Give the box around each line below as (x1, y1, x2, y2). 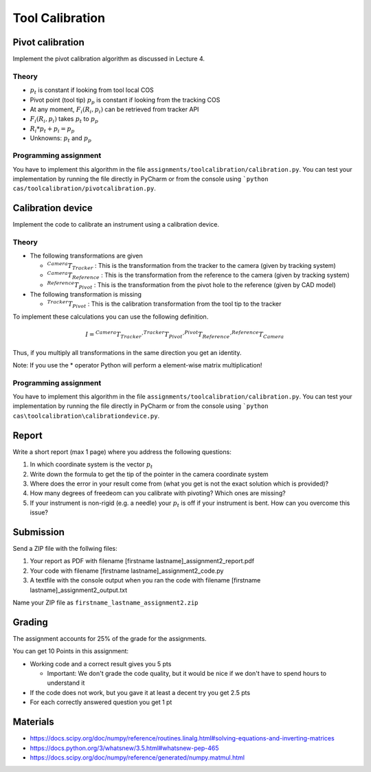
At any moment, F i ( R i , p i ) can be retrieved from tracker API (30, 105, 199, 115)
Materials (12, 716, 54, 728)
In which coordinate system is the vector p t (30, 460, 153, 470)
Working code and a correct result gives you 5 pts (30, 659, 172, 668)
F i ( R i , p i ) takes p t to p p (30, 115, 99, 125)
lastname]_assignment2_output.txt (30, 586, 127, 594)
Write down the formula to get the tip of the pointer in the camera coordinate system (30, 470, 269, 478)
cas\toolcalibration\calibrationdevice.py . (12, 411, 160, 420)
